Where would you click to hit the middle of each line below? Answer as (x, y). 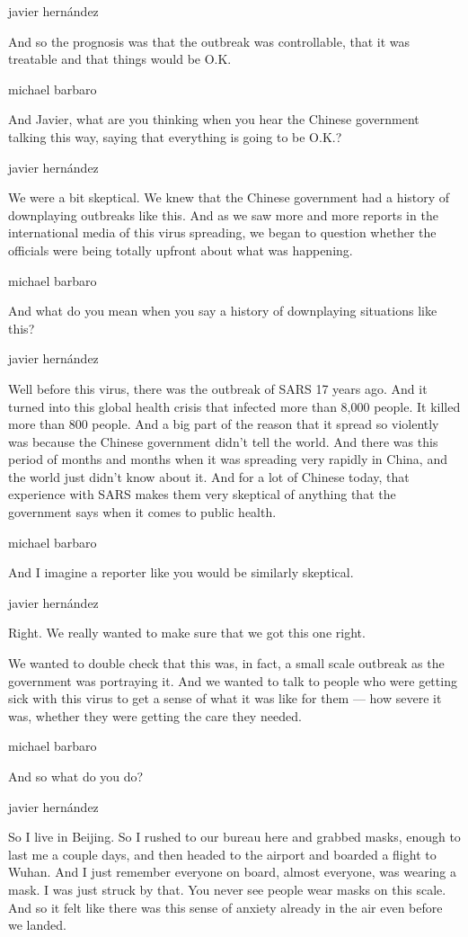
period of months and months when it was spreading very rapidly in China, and (228, 459)
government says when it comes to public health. (142, 512)
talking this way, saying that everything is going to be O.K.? (175, 136)
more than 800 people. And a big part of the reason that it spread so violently (224, 424)
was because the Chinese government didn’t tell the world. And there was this (223, 441)
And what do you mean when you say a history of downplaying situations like (223, 311)
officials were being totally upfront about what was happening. (181, 250)
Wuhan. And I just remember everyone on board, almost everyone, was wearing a (232, 872)
